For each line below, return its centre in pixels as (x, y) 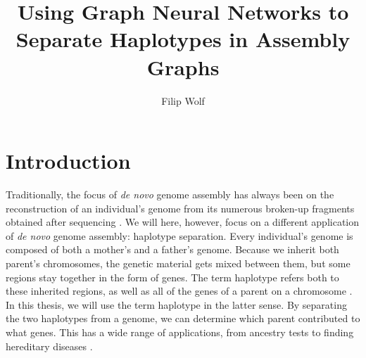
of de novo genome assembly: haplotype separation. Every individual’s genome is (179, 235)
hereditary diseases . (49, 346)
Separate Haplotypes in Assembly (183, 39)
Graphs (183, 66)
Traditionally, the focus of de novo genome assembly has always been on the (170, 194)
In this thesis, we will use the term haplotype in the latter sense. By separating (176, 304)
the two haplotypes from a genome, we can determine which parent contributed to (183, 318)
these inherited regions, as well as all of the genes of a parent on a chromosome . (179, 291)
